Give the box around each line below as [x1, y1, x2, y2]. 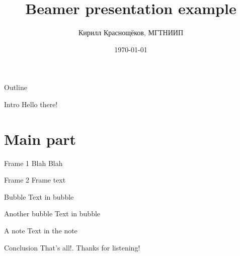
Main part [4, 128, 76, 149]
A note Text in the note [4, 225, 77, 235]
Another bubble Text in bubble [4, 208, 101, 219]
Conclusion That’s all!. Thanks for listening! [4, 242, 140, 252]
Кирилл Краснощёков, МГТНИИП [78, 27, 183, 38]
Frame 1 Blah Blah [4, 157, 63, 168]
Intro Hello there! [4, 99, 58, 109]
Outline [4, 82, 27, 93]
